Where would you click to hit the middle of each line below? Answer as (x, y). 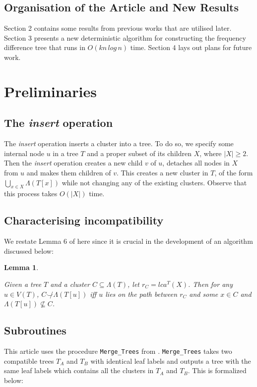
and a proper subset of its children (139, 153)
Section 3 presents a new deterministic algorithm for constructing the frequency (125, 37)
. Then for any (211, 284)
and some (204, 294)
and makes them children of (69, 172)
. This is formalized (217, 370)
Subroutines (35, 330)
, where (211, 153)
